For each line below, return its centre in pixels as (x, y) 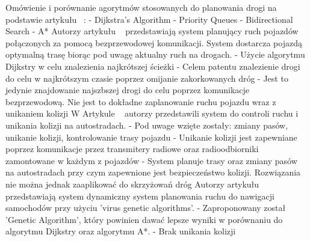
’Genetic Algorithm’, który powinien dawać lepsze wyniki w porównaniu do (144, 219)
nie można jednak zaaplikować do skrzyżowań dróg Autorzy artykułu (132, 184)
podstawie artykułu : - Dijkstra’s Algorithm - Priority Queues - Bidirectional (149, 19)
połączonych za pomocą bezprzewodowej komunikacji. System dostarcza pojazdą (154, 42)
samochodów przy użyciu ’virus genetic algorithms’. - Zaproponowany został (146, 208)
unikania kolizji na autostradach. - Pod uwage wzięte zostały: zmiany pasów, (147, 125)
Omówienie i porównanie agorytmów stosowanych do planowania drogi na (141, 7)
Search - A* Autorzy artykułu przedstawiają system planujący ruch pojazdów (152, 31)
